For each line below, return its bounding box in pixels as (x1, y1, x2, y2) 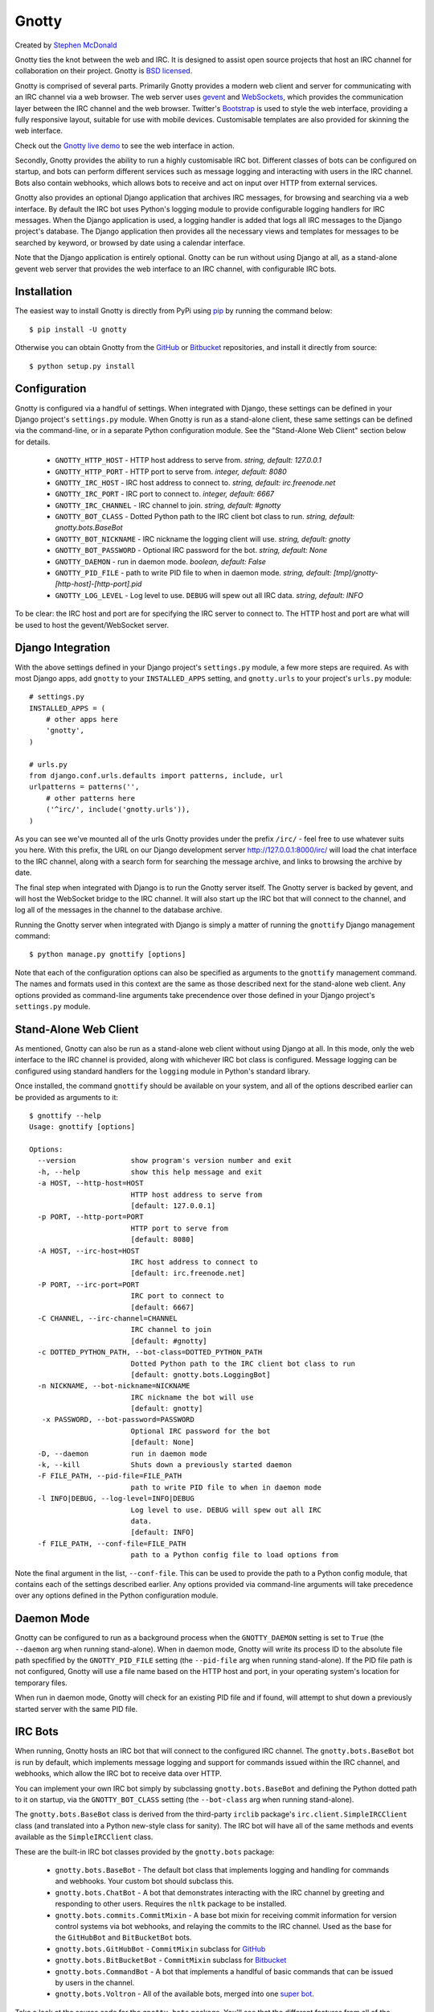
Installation (14, 285, 72, 299)
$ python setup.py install (29, 361, 136, 370)
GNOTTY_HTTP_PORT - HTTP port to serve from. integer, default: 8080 (55, 467, 287, 476)
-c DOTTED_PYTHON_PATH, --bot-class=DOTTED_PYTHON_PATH (37, 1348, 263, 1357)
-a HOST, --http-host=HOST (37, 1179, 144, 1188)
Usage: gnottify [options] (29, 1123, 136, 1132)
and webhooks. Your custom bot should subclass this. (55, 1876, 235, 1886)
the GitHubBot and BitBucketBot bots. (55, 1932, 192, 1943)
